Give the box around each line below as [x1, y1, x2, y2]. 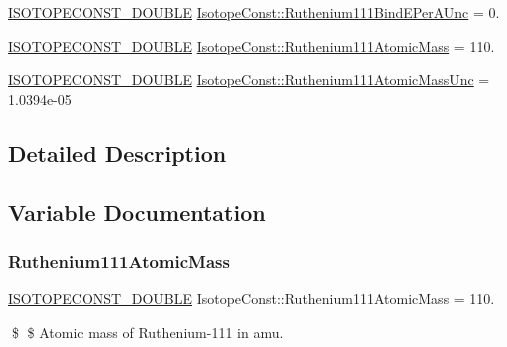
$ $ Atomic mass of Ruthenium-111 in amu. [11, 321, 284, 342]
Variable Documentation [8, 196, 266, 227]
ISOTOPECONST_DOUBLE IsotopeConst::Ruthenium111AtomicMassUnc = [8, 69, 490, 90]
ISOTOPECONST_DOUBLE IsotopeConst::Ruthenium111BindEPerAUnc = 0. [8, 2, 500, 22]
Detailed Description [8, 137, 227, 168]
